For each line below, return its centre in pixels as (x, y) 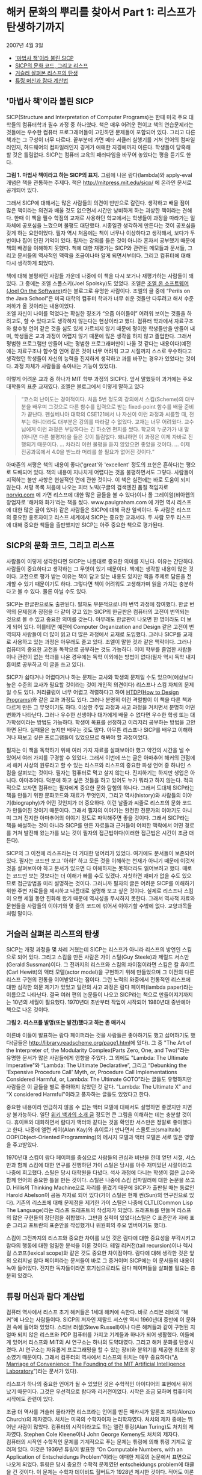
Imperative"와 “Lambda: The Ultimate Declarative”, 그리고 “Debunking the (96, 1065)
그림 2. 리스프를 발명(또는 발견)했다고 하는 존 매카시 (66, 1022)
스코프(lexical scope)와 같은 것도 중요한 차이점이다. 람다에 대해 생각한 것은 (100, 1253)
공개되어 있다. (23, 190)
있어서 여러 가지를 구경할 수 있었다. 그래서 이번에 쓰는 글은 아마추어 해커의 (93, 757)
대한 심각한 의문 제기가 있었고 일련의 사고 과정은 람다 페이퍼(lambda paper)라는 (100, 987)
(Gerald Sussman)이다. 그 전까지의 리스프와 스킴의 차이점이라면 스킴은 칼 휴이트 (101, 965)
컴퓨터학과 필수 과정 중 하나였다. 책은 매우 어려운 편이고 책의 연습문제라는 (108, 125)
